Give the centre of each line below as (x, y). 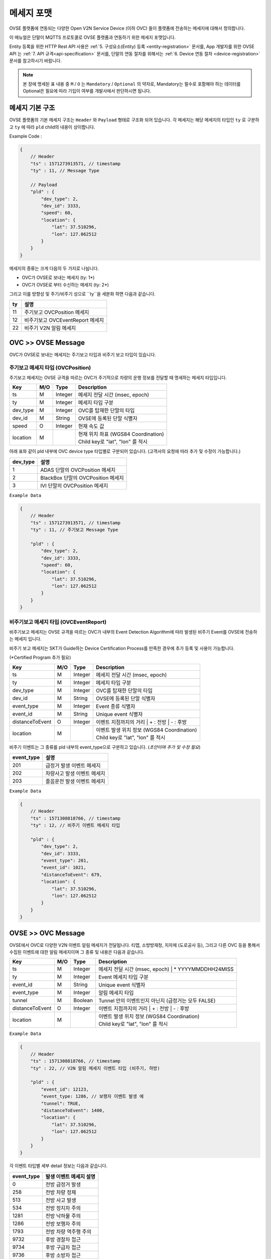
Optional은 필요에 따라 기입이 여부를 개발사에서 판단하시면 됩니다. (87, 91)
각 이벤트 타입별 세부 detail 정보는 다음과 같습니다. (58, 1166)
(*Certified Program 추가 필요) (40, 658)
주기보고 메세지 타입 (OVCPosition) (50, 368)
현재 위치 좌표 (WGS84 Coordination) (121, 434)
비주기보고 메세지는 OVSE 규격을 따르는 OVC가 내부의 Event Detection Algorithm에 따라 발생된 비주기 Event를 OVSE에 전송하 (133, 632)
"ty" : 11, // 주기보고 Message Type (74, 530)
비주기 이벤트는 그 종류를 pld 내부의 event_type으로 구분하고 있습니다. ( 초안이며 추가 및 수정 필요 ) (105, 747)
